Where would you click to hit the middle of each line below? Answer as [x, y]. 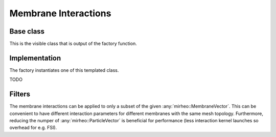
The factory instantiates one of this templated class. [64, 70]
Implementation [35, 58]
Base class [27, 31]
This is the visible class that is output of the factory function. [73, 44]
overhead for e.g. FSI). [33, 128]
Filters [20, 94]
